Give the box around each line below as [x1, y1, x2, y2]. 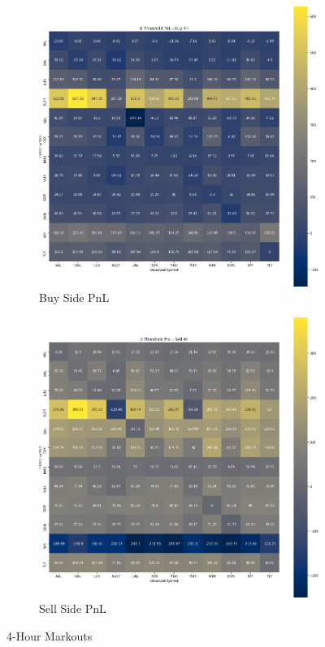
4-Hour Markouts [6, 627, 93, 644]
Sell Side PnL [39, 600, 106, 617]
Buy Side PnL [39, 289, 110, 306]
